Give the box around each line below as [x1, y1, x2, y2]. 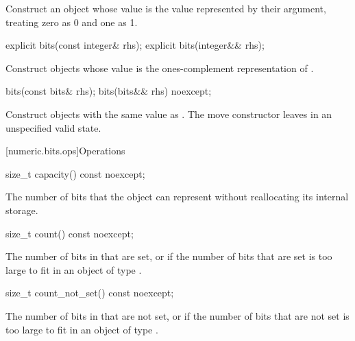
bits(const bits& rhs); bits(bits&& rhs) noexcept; [5, 84, 212, 98]
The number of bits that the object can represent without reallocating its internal [5, 189, 349, 204]
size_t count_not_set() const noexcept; [5, 285, 174, 300]
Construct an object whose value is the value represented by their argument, [5, 1, 326, 15]
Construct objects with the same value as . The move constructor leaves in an [5, 106, 332, 121]
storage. [5, 202, 38, 217]
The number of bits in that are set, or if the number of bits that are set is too [5, 249, 332, 263]
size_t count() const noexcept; [5, 226, 134, 240]
